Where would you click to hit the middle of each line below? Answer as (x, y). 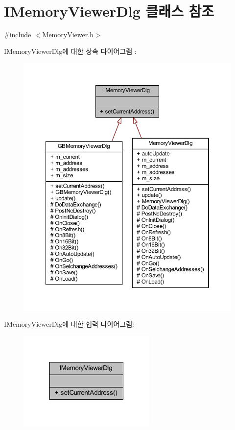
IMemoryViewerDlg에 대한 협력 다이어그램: (69, 324)
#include (18, 35)
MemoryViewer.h (68, 35)
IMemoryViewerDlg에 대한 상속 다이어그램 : (70, 51)
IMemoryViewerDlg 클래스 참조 (109, 11)
